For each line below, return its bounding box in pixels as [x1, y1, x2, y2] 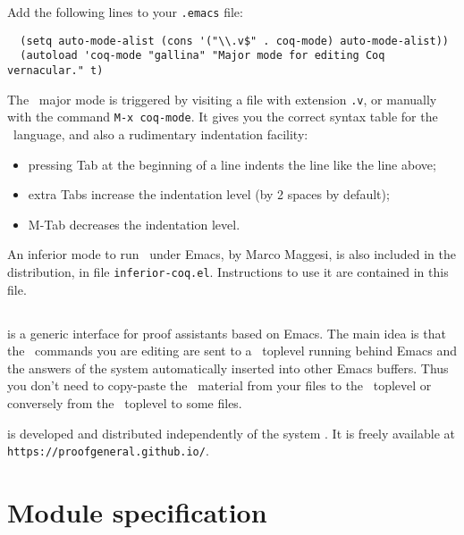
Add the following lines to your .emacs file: [7, 3, 243, 21]
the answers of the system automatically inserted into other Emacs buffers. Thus [7, 358, 449, 377]
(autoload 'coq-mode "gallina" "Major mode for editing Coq [20, 49, 385, 63]
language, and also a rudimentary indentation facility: [13, 124, 308, 143]
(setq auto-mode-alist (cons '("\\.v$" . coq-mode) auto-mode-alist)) [20, 34, 449, 47]
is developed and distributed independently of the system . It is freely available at [7, 423, 455, 442]
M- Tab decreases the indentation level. [28, 214, 240, 233]
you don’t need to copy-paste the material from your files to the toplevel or [7, 376, 432, 395]
